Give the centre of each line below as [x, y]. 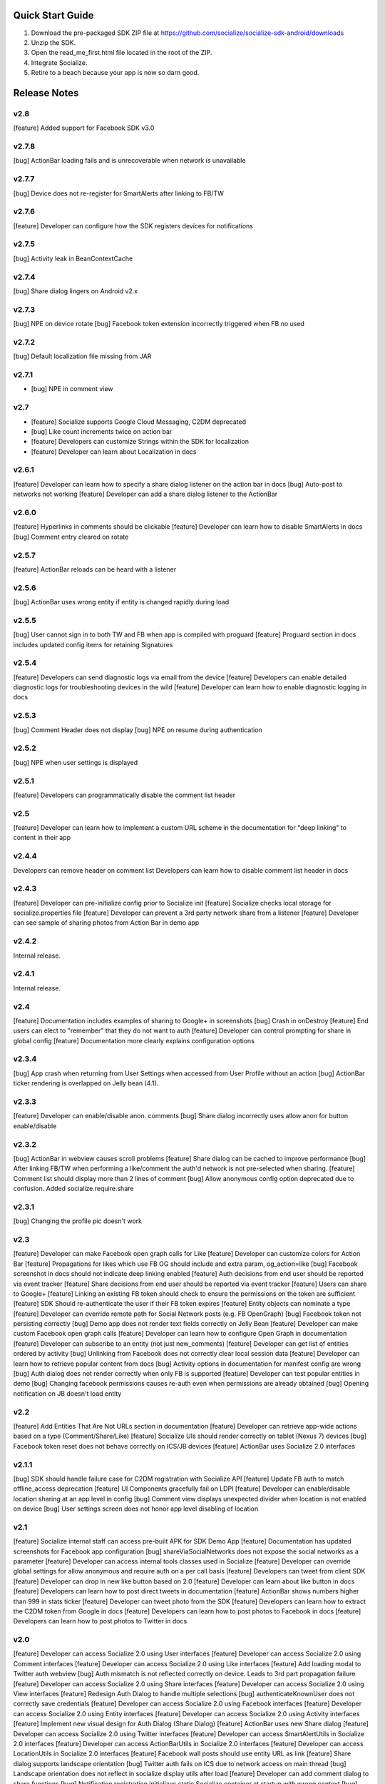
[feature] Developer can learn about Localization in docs [114, 451]
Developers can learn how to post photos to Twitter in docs [100, 1621]
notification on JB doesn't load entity [67, 1393]
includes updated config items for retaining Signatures [93, 644]
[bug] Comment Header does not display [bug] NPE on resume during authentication [138, 730]
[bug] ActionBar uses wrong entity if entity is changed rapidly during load [121, 602]
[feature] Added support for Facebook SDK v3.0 [84, 128]
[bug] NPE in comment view [72, 389]
